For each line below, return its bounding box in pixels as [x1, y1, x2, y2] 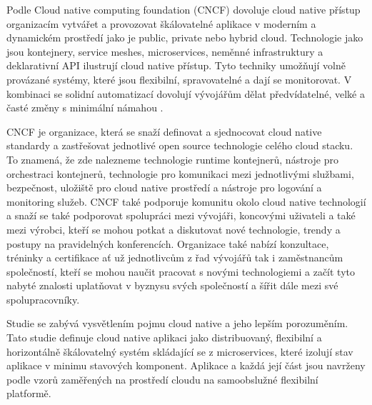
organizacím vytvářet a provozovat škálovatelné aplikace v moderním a [6, 16, 316, 31]
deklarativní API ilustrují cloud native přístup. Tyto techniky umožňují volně [6, 58, 346, 73]
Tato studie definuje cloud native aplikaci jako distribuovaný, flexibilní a [6, 330, 322, 345]
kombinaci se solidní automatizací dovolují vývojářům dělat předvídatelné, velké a [6, 86, 365, 101]
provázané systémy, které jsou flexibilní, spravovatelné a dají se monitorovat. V [6, 71, 352, 86]
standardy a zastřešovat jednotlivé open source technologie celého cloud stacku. [6, 138, 353, 153]
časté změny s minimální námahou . [6, 100, 164, 115]
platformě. [6, 386, 51, 401]
